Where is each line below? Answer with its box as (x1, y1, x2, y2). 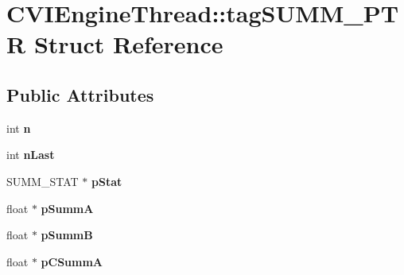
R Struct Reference (6, 28, 223, 60)
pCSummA (41, 253, 103, 269)
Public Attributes (6, 82, 154, 107)
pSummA (41, 199, 94, 216)
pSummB (41, 227, 93, 243)
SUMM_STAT (6, 172, 79, 189)
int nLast (6, 146, 55, 163)
